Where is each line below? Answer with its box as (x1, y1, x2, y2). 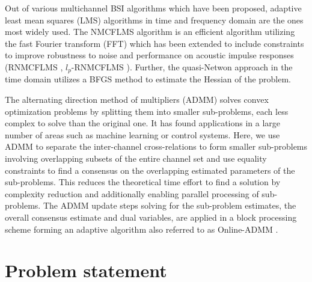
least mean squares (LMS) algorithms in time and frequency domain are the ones (5, 13, 304, 26)
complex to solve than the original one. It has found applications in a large (5, 117, 281, 129)
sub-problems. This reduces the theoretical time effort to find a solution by (5, 176, 281, 188)
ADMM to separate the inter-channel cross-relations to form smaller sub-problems (5, 140, 308, 153)
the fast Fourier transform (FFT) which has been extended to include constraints (5, 37, 304, 49)
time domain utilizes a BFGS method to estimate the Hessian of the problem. (5, 73, 292, 85)
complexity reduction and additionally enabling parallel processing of (5, 187, 259, 200)
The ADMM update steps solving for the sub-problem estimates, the (43, 199, 296, 212)
